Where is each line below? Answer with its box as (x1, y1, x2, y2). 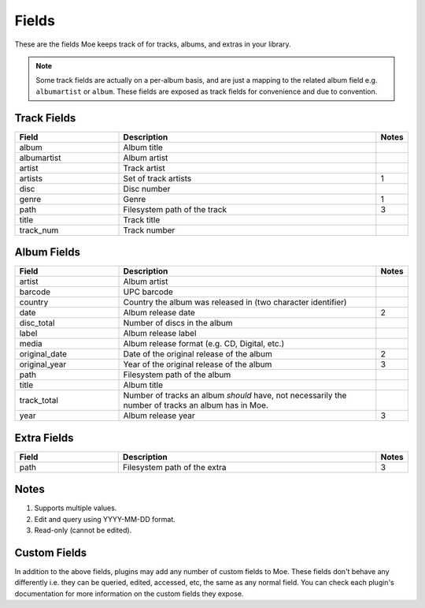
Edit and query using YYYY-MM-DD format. (34, 514, 176, 524)
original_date (19, 349, 67, 360)
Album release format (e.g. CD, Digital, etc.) (123, 338, 285, 349)
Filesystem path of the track (123, 203, 227, 214)
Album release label (123, 328, 197, 339)
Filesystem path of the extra (122, 461, 227, 472)
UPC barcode (123, 286, 173, 297)
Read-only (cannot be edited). (34, 525, 132, 535)
